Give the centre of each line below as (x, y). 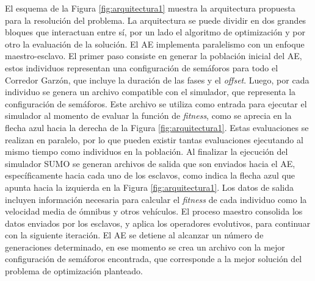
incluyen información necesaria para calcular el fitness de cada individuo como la (156, 199)
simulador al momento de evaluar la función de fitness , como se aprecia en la (148, 116)
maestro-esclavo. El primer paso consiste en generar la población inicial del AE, (154, 56)
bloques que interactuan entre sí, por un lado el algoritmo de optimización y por (155, 32)
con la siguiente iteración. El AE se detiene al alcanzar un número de (134, 235)
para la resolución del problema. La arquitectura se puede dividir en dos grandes (156, 20)
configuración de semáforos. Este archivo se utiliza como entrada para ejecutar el (156, 103)
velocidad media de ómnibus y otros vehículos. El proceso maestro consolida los (154, 211)
